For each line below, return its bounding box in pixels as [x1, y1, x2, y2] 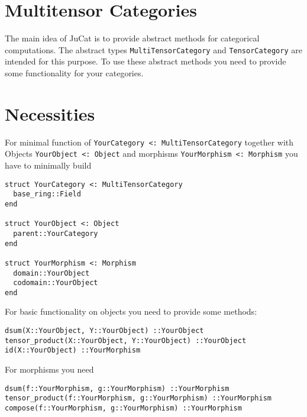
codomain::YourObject [13, 279, 98, 287]
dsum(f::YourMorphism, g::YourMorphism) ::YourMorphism [5, 384, 230, 393]
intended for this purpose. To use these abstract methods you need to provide [5, 55, 286, 67]
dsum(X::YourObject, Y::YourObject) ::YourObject [5, 327, 204, 335]
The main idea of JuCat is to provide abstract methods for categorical [5, 32, 260, 44]
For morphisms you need [5, 363, 94, 376]
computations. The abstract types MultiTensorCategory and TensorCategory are [5, 43, 302, 56]
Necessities [5, 101, 95, 125]
